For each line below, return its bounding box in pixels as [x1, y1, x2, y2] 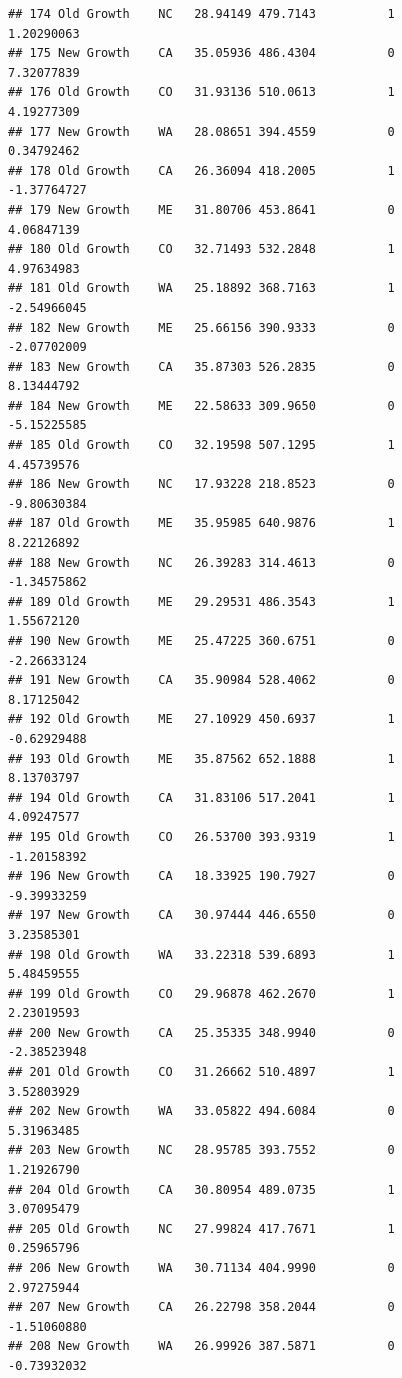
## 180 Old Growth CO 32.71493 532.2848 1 [8, 242, 395, 257]
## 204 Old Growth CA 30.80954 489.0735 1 [8, 1182, 395, 1197]
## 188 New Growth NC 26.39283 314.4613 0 [8, 555, 395, 570]
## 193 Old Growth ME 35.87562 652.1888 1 [8, 751, 395, 766]
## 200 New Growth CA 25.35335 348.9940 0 [8, 1025, 395, 1040]
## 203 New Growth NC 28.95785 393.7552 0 [8, 1143, 395, 1158]
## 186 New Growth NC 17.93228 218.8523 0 [8, 477, 395, 492]
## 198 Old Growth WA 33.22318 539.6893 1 [8, 947, 395, 962]
